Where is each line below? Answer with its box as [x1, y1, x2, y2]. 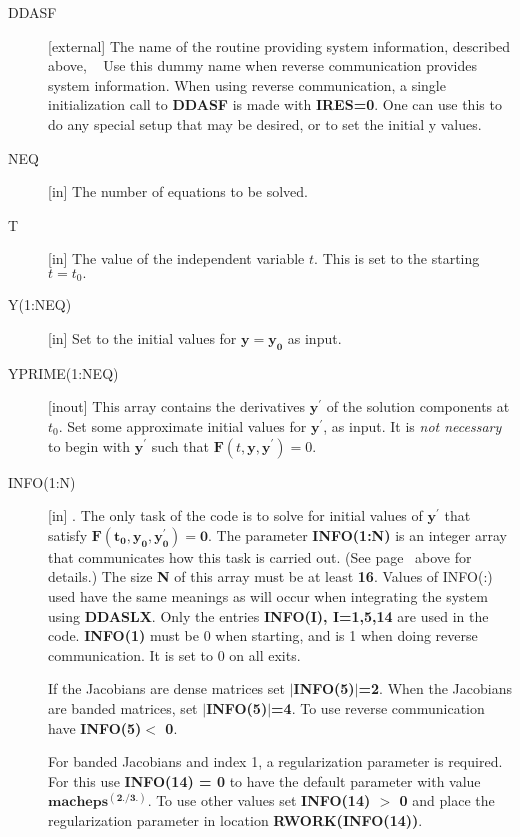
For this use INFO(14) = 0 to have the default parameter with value [48, 770, 481, 791]
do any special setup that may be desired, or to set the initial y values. [48, 113, 482, 134]
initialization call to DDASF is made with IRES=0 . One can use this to [48, 94, 502, 115]
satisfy [48, 524, 88, 545]
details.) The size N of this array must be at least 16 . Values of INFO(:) [48, 566, 493, 587]
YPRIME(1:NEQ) [8, 362, 119, 383]
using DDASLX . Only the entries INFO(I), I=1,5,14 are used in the [48, 605, 489, 626]
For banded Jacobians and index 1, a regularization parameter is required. [48, 751, 503, 772]
